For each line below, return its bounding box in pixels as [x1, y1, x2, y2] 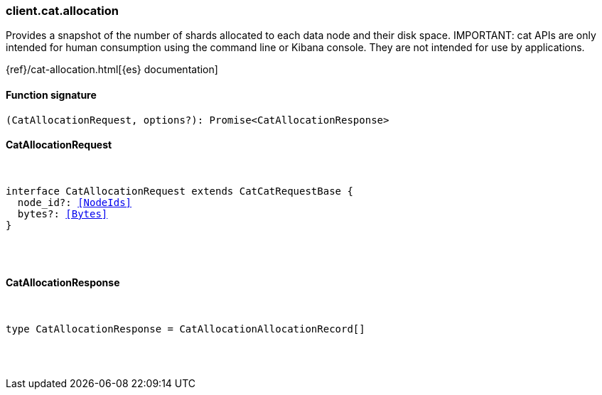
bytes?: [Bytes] [17, 207, 108, 220]
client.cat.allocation [6, 4, 119, 18]
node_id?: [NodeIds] [17, 196, 132, 208]
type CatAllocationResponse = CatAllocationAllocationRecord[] [6, 323, 365, 335]
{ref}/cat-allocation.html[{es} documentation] [6, 63, 218, 76]
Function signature [6, 88, 97, 101]
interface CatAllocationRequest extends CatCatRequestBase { [6, 185, 353, 197]
